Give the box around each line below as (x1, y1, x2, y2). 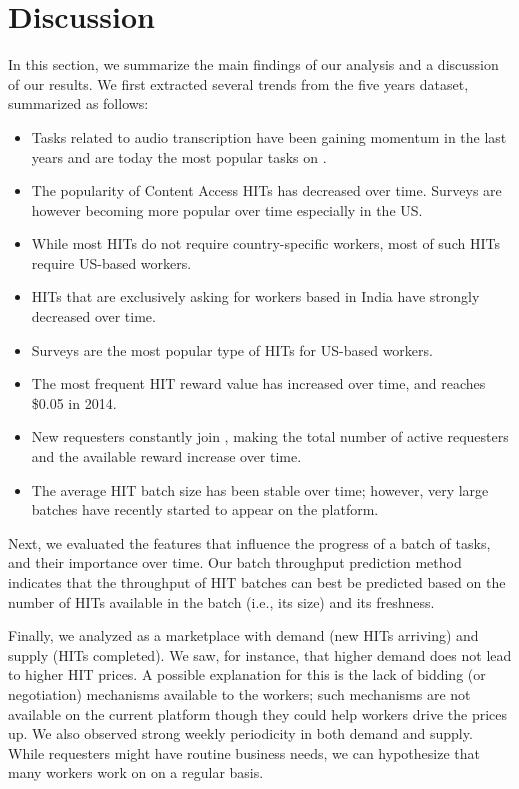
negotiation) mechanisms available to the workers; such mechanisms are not (8, 683, 471, 704)
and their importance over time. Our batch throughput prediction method (8, 552, 462, 573)
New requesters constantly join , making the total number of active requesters (31, 426, 509, 447)
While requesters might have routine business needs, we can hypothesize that (8, 742, 480, 763)
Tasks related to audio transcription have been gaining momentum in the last (31, 126, 507, 147)
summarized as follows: (8, 93, 149, 114)
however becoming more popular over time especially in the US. (31, 199, 423, 220)
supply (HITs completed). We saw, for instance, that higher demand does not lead (8, 644, 512, 665)
